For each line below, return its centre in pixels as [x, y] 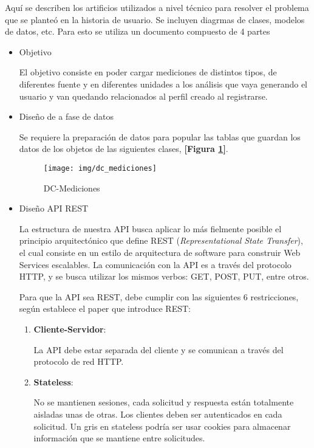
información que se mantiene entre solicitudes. [119, 438]
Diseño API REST [54, 208]
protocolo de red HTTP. [79, 361]
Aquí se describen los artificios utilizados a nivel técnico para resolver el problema [157, 7]
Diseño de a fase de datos [66, 116]
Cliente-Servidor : [70, 329]
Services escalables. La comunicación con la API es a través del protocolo [155, 264]
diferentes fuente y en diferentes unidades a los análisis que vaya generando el [163, 84]
